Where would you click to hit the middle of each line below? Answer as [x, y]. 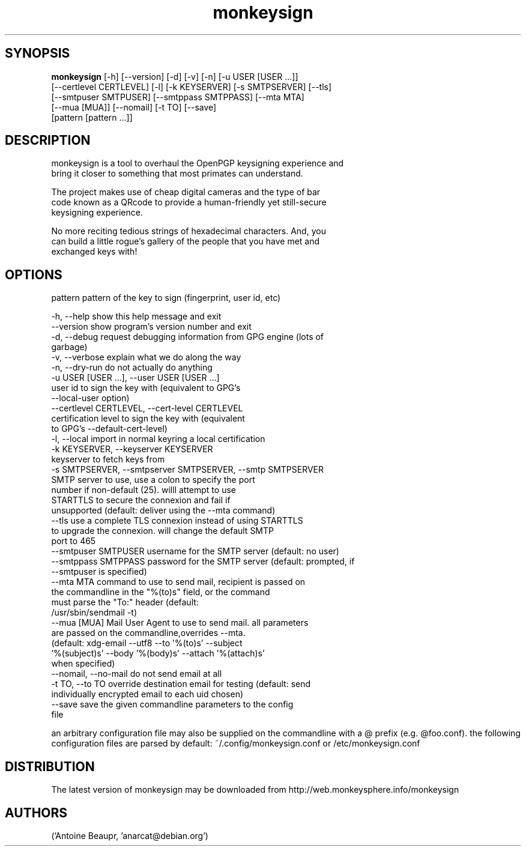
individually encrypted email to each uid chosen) [147, 694]
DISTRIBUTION [50, 766]
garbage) [69, 347]
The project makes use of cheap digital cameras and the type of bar [186, 192]
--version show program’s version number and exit [151, 327]
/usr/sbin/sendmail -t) [94, 613]
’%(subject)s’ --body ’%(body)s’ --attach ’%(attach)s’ [158, 653]
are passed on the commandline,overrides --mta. [148, 633]
